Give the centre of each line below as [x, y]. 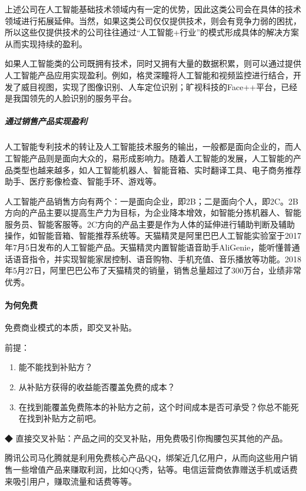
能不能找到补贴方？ [56, 367]
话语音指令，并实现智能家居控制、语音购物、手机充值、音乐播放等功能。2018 [153, 258]
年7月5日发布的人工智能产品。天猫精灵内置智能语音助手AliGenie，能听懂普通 [152, 247]
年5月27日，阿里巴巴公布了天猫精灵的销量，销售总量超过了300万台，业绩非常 [153, 270]
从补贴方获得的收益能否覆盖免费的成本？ [97, 387]
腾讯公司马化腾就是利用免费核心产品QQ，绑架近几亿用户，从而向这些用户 [147, 458]
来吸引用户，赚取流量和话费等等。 [71, 481]
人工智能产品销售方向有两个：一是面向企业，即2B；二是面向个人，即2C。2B [152, 201]
